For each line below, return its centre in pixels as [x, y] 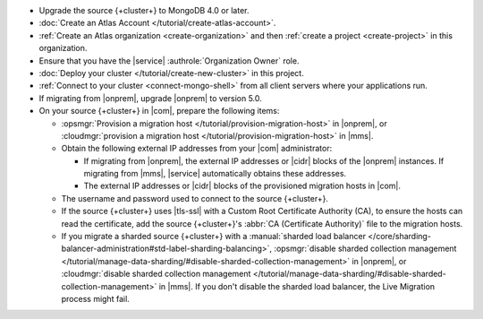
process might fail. [95, 298]
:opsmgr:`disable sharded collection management [365, 249]
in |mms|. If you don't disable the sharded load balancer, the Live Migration [297, 286]
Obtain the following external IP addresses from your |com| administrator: [197, 149]
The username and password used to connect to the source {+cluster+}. [195, 198]
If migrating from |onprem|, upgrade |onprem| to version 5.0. [151, 98]
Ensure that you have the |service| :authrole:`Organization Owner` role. [169, 60]
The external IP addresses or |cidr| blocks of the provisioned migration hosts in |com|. [242, 186]
